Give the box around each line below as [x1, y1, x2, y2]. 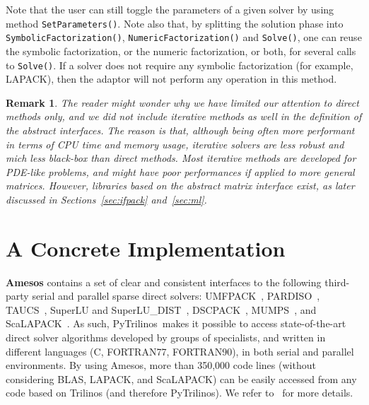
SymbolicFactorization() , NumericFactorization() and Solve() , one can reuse [6, 30, 362, 45]
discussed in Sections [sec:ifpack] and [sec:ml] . [6, 192, 207, 206]
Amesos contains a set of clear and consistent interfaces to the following [6, 274, 322, 289]
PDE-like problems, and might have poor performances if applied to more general [6, 164, 355, 179]
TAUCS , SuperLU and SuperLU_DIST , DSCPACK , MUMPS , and [6, 302, 317, 317]
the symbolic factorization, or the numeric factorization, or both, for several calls [6, 43, 356, 58]
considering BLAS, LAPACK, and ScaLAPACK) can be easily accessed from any [6, 371, 357, 386]
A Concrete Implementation [6, 233, 286, 262]
